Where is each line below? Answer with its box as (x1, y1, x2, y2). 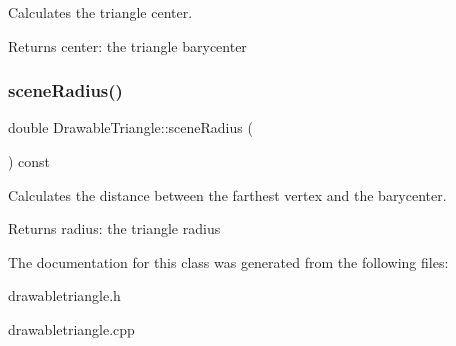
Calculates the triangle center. (8, 2, 193, 22)
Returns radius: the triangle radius (8, 218, 221, 239)
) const (8, 151, 51, 171)
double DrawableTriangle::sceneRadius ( (8, 117, 253, 138)
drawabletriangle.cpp (8, 318, 135, 339)
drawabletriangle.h (8, 285, 121, 306)
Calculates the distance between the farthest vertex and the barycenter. (8, 184, 447, 205)
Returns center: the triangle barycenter (8, 35, 247, 56)
